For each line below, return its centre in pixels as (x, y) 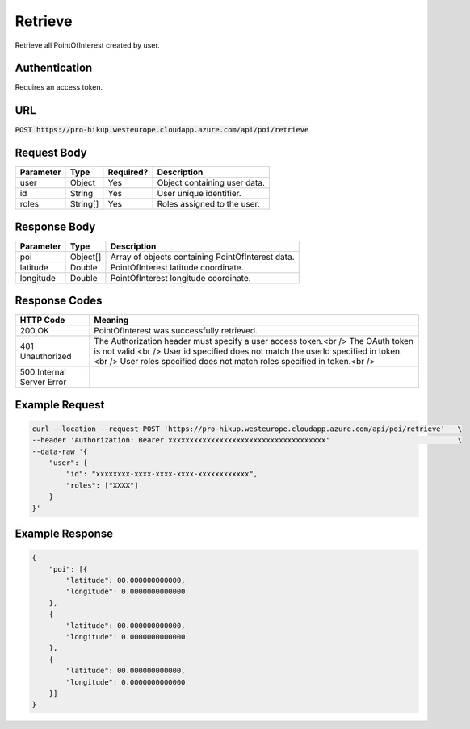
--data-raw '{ (60, 451)
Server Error (43, 382)
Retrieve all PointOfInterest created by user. (88, 45)
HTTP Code (42, 321)
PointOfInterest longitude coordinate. (180, 278)
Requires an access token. (59, 87)
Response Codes (59, 301)
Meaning (111, 321)
